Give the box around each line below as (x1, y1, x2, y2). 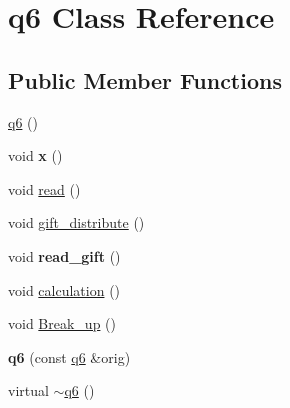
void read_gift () (8, 245, 121, 266)
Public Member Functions (8, 64, 282, 95)
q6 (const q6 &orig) (8, 346, 131, 367)
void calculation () (8, 279, 121, 300)
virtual (8, 380, 49, 401)
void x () (8, 145, 63, 166)
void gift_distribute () (8, 212, 145, 233)
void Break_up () (8, 313, 116, 334)
